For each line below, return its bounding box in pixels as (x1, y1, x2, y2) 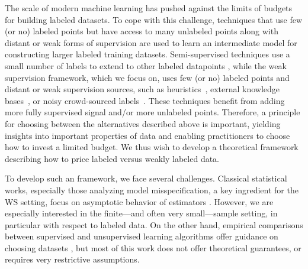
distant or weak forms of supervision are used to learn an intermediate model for (5, 36, 297, 48)
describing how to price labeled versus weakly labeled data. (5, 152, 220, 164)
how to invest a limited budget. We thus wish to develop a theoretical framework (5, 141, 299, 153)
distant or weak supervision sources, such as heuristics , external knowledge (5, 83, 280, 95)
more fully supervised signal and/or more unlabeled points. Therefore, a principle (5, 106, 300, 118)
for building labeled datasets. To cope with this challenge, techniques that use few (5, 13, 303, 25)
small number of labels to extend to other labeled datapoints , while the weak (5, 59, 287, 72)
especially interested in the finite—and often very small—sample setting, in (5, 207, 278, 219)
